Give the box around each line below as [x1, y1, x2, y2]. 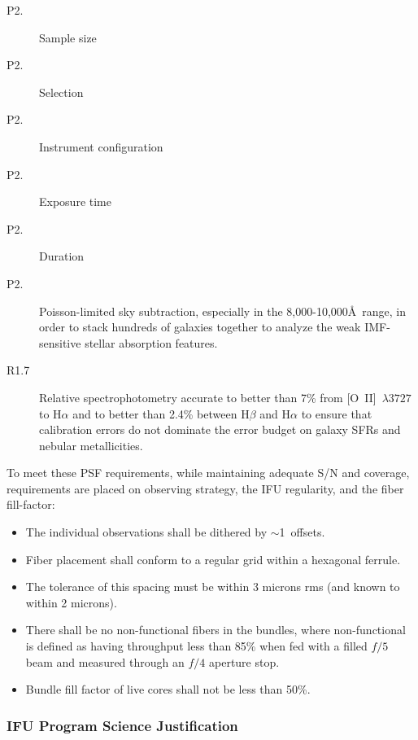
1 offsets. [279, 523, 325, 541]
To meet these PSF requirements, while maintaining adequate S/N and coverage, [7, 464, 410, 481]
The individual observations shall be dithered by [25, 523, 268, 541]
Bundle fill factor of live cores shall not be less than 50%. [25, 681, 311, 698]
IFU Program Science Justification [7, 715, 238, 735]
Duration [39, 247, 85, 265]
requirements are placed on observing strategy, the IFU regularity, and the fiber [7, 479, 404, 497]
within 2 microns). [25, 593, 117, 611]
